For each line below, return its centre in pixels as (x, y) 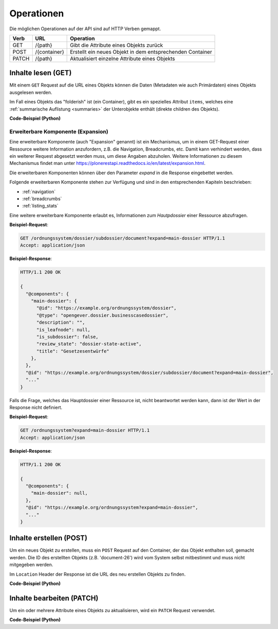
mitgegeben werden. (31, 565)
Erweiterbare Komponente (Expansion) (59, 132)
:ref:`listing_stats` (40, 206)
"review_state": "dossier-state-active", (89, 344)
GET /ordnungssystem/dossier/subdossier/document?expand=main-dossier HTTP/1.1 (123, 238)
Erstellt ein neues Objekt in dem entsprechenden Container (141, 52)
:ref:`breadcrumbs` (42, 198)
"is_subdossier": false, (68, 337)
